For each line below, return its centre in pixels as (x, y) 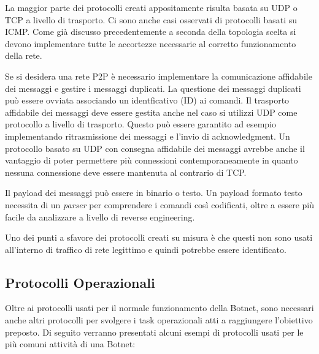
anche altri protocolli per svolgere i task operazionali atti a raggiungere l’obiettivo (159, 320)
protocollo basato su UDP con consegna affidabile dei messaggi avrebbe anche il (155, 148)
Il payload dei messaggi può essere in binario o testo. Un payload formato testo (154, 193)
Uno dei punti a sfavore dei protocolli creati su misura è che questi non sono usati (159, 237)
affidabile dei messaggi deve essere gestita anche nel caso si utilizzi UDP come (151, 112)
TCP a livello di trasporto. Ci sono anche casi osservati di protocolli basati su (151, 19)
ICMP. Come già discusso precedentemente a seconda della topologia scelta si (151, 32)
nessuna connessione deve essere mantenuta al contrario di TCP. (126, 172)
